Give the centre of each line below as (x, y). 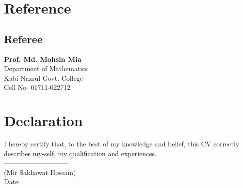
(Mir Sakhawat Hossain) (40, 172)
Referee (23, 38)
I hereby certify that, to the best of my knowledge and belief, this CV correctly (122, 144)
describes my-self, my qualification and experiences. (80, 153)
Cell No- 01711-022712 (37, 87)
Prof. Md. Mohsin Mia (43, 59)
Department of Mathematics (46, 68)
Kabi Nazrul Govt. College (44, 78)
